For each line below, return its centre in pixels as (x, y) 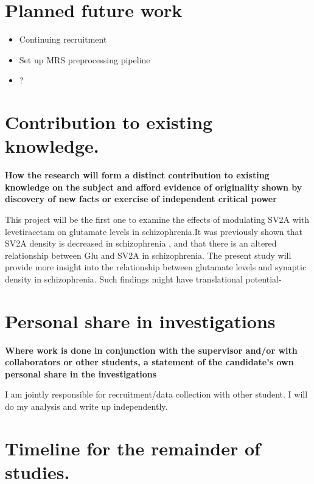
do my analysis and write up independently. (86, 406)
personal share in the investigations (81, 374)
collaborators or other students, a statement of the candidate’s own (149, 362)
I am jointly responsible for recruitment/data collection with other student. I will (156, 394)
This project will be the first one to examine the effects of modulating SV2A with (157, 219)
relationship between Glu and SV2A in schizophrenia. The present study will (148, 255)
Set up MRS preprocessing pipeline (85, 59)
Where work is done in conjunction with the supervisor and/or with (151, 350)
